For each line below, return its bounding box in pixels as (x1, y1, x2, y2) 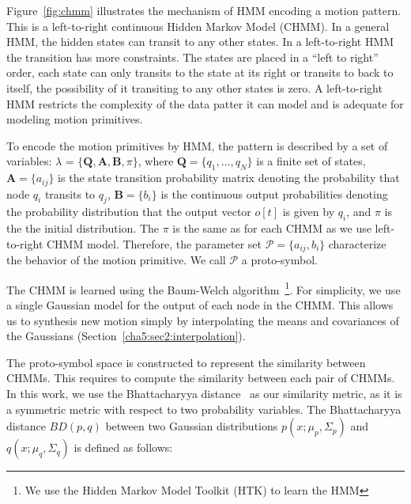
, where (138, 153, 174, 169)
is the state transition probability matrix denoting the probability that (58, 169, 400, 186)
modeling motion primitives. (6, 111, 143, 127)
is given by (282, 203, 335, 220)
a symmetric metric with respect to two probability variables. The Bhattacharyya (6, 400, 402, 417)
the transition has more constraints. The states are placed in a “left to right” (6, 48, 379, 65)
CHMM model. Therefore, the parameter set (46, 235, 262, 252)
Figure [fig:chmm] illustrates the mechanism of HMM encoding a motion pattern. (6, 2, 402, 18)
